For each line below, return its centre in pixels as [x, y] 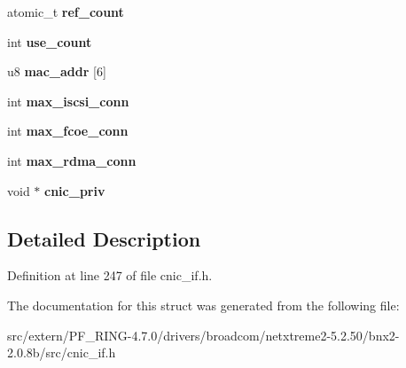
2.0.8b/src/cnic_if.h [62, 352]
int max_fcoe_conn [68, 131]
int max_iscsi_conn [68, 101]
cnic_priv [75, 190]
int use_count [50, 41]
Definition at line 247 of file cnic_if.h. [110, 275]
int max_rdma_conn [72, 160]
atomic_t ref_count [66, 12]
